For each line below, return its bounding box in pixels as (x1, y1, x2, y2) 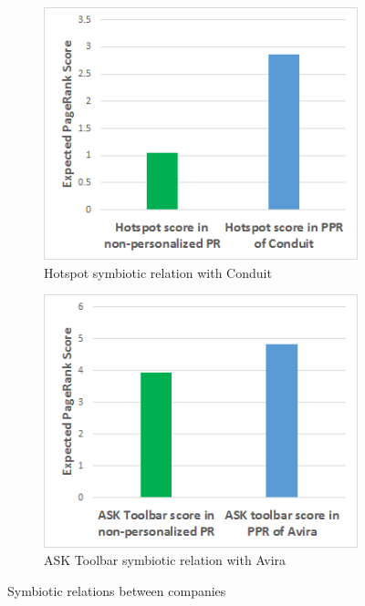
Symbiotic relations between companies (7, 580, 226, 600)
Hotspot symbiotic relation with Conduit (44, 262, 272, 282)
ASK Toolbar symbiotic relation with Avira (44, 550, 287, 570)
